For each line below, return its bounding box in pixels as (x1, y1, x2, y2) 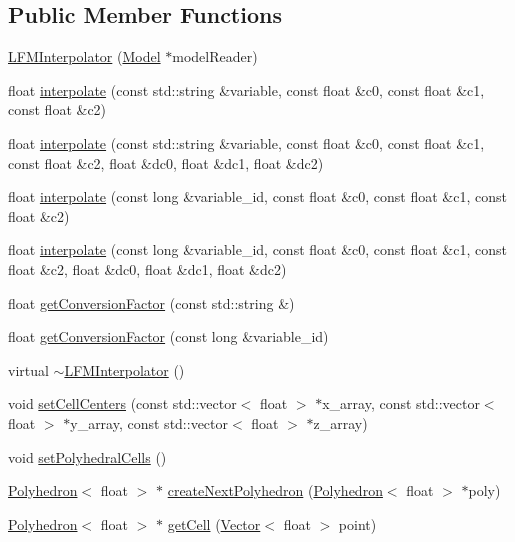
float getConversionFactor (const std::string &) (8, 292, 295, 313)
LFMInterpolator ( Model (8, 46, 161, 67)
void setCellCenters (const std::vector (8, 393, 237, 414)
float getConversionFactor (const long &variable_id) (8, 326, 329, 347)
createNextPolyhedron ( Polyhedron (167, 480, 383, 501)
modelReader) (172, 46, 258, 67)
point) (338, 513, 377, 534)
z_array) (313, 412, 368, 433)
